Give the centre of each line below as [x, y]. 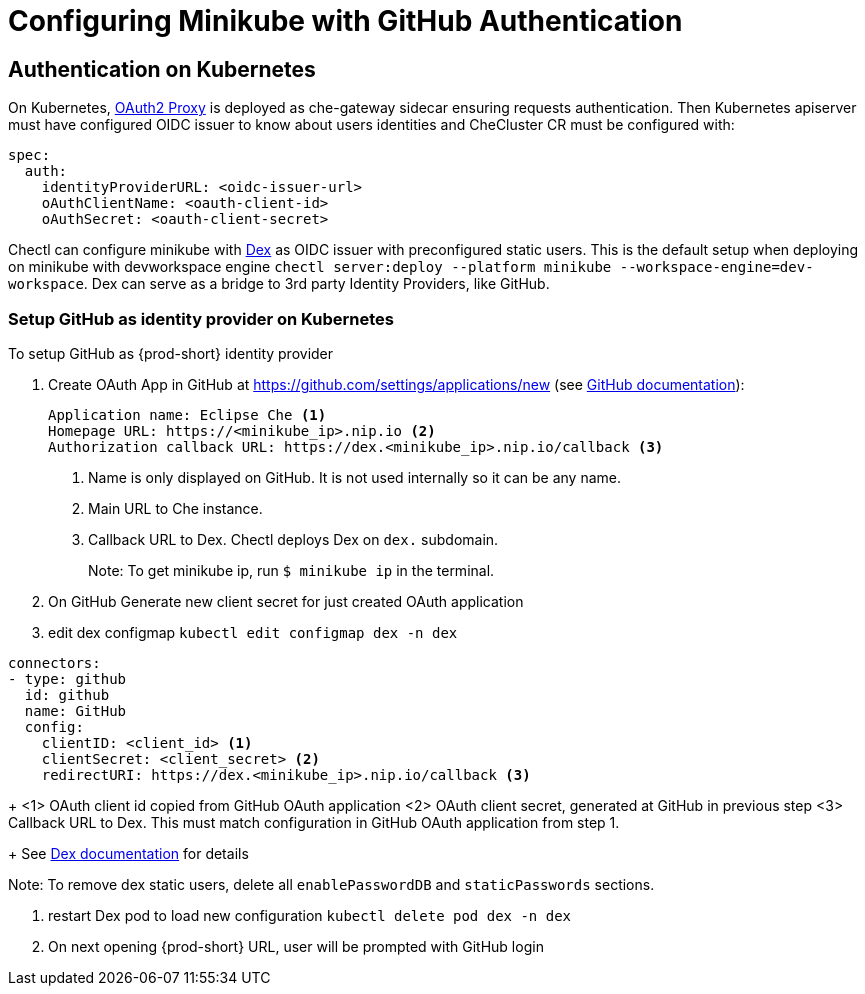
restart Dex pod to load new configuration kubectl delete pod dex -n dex [310, 915]
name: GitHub [75, 710]
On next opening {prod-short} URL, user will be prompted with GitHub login [296, 946]
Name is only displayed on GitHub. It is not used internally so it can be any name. [355, 477]
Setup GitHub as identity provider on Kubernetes [201, 318]
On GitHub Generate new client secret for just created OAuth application [286, 601]
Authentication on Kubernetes [162, 69]
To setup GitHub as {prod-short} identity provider [171, 353]
